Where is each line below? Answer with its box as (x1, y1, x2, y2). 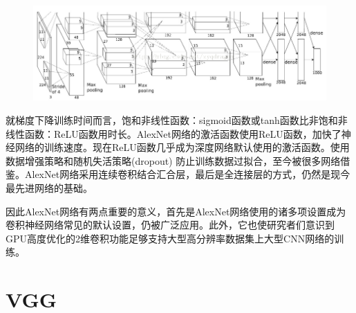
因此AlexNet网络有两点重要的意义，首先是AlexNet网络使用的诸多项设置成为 (6, 204, 346, 218)
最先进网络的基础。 (6, 180, 93, 195)
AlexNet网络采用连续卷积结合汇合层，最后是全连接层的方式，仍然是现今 (24, 167, 350, 181)
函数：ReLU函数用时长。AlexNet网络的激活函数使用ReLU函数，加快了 (24, 126, 341, 141)
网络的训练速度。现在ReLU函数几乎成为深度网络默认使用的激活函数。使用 (15, 140, 350, 154)
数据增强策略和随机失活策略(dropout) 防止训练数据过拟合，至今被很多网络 (6, 153, 341, 168)
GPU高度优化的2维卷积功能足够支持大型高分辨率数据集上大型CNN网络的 (6, 231, 335, 245)
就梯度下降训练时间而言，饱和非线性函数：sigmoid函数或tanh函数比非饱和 (6, 112, 338, 127)
